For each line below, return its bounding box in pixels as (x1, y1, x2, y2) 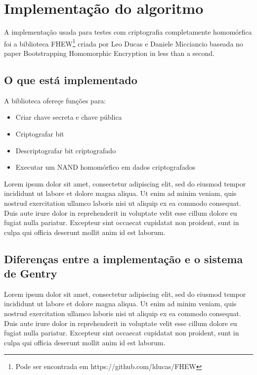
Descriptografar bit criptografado (15, 145, 116, 155)
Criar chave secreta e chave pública (15, 112, 122, 122)
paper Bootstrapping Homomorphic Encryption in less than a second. (4, 47, 214, 58)
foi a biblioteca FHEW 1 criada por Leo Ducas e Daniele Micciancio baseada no (4, 37, 243, 48)
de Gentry (4, 266, 57, 281)
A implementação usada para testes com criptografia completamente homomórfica (4, 27, 252, 37)
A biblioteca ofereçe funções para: (4, 95, 106, 105)
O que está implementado (4, 72, 137, 87)
